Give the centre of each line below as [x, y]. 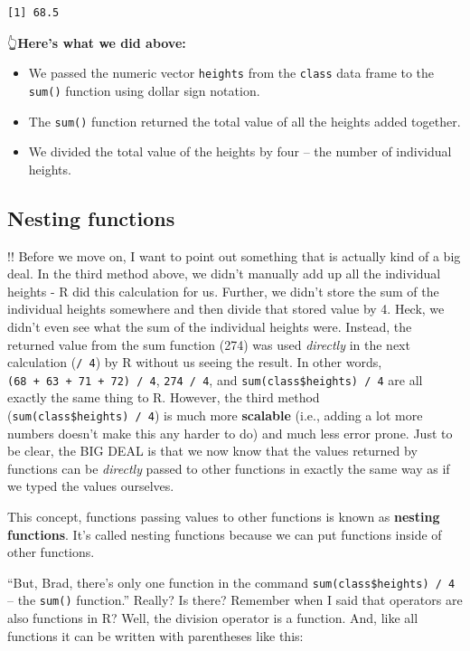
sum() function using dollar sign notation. [144, 90]
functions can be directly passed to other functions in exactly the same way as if [229, 468]
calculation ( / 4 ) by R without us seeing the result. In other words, [195, 362]
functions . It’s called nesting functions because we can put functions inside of [225, 534]
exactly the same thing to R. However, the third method [164, 397]
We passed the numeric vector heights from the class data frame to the [231, 73]
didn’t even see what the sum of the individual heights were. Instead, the [210, 326]
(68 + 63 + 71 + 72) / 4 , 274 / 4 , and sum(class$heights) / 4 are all [215, 379]
